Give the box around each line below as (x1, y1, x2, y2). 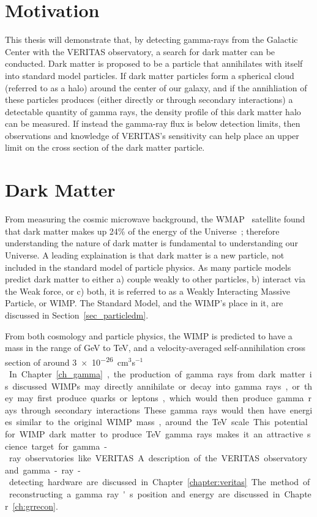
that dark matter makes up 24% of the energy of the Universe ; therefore (5, 224, 280, 237)
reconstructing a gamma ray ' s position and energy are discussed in (9, 487, 280, 500)
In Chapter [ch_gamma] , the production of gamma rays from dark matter (9, 367, 305, 380)
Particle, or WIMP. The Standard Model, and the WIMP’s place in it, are (5, 296, 283, 309)
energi (289, 403, 313, 416)
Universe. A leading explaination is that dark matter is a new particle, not (5, 248, 285, 261)
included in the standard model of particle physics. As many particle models (5, 260, 291, 273)
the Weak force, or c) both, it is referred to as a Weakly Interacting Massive (5, 284, 291, 297)
